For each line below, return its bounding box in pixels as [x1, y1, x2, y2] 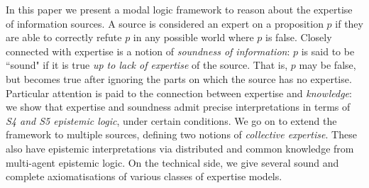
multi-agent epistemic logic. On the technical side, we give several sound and [6, 155, 339, 170]
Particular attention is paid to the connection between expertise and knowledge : [6, 85, 352, 100]
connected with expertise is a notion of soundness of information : [6, 43, 290, 58]
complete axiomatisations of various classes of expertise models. [6, 169, 282, 184]
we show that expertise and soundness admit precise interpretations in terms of [6, 99, 351, 114]
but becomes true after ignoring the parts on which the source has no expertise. [6, 71, 352, 86]
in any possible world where [133, 30, 254, 45]
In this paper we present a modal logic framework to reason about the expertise [6, 2, 353, 16]
